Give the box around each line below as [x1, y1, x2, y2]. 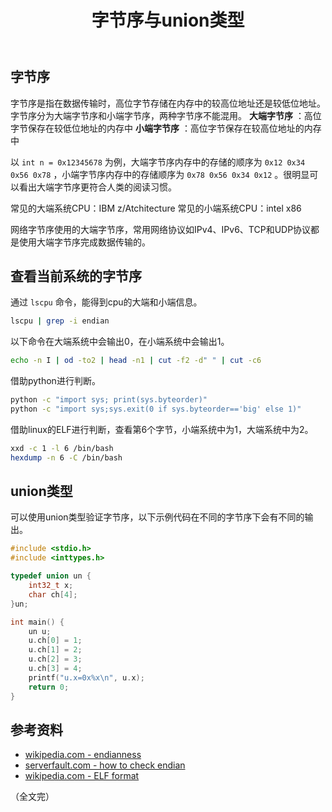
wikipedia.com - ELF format [24, 770, 140, 782]
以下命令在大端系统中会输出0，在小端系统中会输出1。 [10, 336, 230, 348]
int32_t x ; [28, 581, 74, 591]
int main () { [10, 617, 65, 627]
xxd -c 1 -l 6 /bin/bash [10, 443, 114, 453]
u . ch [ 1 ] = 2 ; [28, 645, 83, 655]
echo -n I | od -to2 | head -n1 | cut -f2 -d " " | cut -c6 [10, 356, 262, 366]
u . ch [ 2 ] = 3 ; [28, 654, 83, 665]
